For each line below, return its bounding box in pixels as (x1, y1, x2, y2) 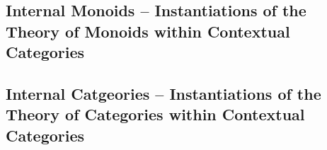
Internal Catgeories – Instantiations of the (6, 82, 321, 104)
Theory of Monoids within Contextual (6, 20, 290, 42)
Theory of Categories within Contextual (6, 103, 305, 125)
